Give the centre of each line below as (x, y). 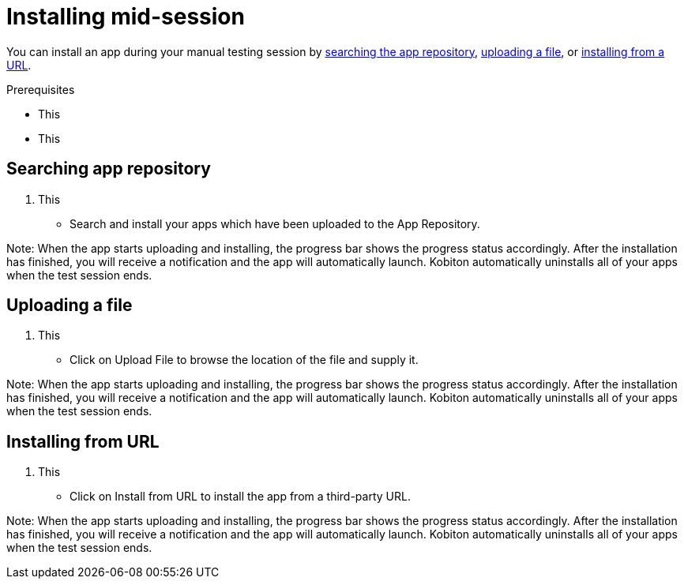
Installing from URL (83, 441)
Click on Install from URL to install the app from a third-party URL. (240, 497)
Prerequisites (41, 89)
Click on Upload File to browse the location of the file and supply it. (244, 360)
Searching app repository (109, 169)
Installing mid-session (126, 17)
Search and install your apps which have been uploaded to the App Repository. (275, 223)
